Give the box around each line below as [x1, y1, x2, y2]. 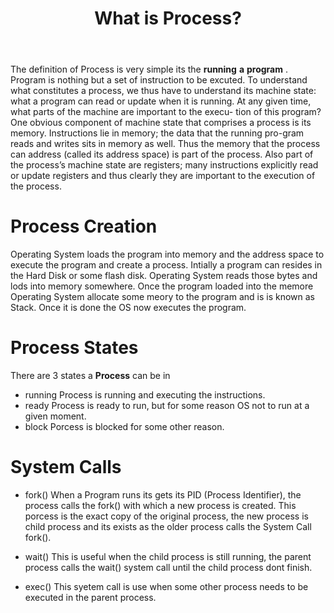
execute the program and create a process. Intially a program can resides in [10, 259, 323, 271]
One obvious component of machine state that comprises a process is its [10, 117, 312, 129]
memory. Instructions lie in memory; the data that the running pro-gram [10, 127, 305, 139]
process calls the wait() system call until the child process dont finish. [24, 562, 313, 573]
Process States [10, 337, 139, 359]
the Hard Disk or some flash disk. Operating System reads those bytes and [10, 270, 318, 282]
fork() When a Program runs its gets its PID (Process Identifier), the [24, 489, 302, 501]
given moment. [24, 410, 87, 422]
